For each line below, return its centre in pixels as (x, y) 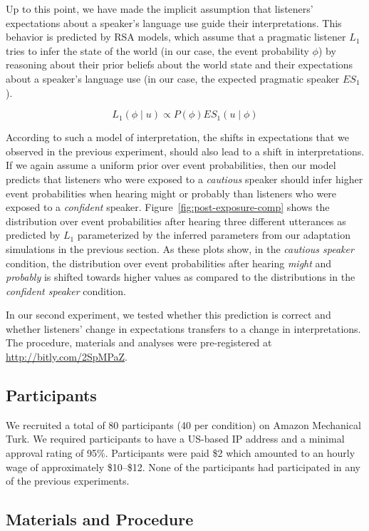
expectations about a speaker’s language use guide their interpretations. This (174, 22)
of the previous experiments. (68, 481)
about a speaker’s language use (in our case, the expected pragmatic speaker (173, 78)
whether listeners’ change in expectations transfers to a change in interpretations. (183, 328)
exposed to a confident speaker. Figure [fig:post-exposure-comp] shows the (168, 207)
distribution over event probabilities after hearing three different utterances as (176, 221)
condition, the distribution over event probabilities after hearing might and (169, 263)
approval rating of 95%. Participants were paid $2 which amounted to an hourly (181, 453)
